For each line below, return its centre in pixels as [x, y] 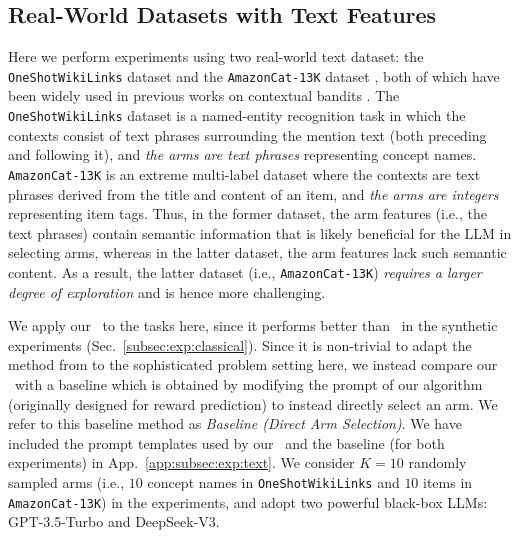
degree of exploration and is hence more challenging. [167, 291]
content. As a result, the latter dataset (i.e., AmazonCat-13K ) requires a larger [245, 271]
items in [448, 481]
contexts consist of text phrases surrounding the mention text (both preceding [247, 134]
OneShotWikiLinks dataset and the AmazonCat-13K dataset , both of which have [254, 75]
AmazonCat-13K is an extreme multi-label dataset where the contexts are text [244, 173]
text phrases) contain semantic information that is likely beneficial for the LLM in [260, 232]
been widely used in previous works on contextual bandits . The [204, 95]
